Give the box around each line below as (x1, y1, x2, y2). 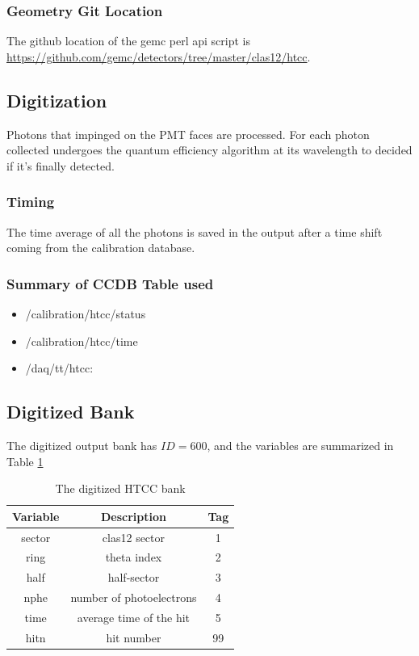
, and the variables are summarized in (207, 437, 394, 453)
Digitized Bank (6, 399, 135, 424)
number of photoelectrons (70, 589, 197, 606)
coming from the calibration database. (6, 239, 195, 256)
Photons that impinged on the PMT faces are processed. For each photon (6, 125, 370, 142)
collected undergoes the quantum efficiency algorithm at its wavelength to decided (6, 141, 413, 158)
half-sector (107, 569, 160, 586)
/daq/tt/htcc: (25, 360, 94, 376)
